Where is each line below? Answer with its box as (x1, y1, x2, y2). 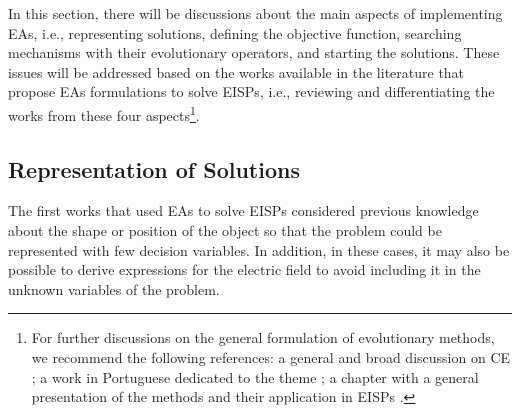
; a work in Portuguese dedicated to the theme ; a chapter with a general (31, 366, 479, 387)
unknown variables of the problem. (8, 278, 220, 299)
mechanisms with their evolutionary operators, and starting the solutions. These (8, 42, 500, 63)
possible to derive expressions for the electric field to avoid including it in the (8, 259, 481, 280)
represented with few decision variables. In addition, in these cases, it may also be (8, 239, 510, 260)
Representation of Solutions (8, 153, 300, 184)
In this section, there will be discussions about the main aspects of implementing (8, 3, 503, 23)
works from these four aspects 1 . (8, 101, 200, 125)
